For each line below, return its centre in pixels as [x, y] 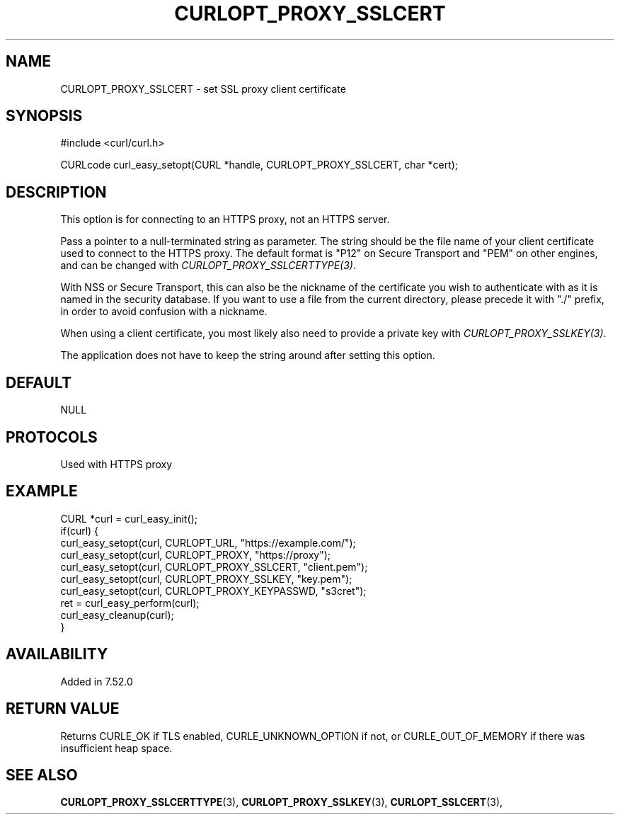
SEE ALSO [42, 775]
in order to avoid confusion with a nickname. [164, 312]
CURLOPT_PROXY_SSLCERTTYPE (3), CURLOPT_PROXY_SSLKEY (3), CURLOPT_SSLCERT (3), [282, 802]
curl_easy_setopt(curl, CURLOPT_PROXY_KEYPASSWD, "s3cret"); [213, 591]
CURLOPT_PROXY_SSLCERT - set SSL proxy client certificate [203, 89]
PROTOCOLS [52, 437]
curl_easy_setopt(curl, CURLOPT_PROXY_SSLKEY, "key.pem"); [206, 579]
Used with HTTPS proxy [116, 464]
